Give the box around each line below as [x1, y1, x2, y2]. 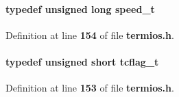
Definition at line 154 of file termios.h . [5, 27, 174, 42]
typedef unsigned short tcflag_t [5, 54, 159, 68]
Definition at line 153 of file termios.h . [5, 81, 174, 95]
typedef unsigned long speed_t [5, 1, 155, 16]
